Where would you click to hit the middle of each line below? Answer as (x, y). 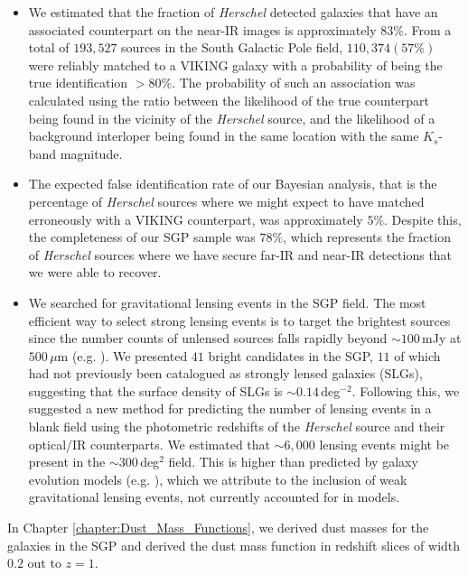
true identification (78, 83)
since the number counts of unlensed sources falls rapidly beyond (208, 338)
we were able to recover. (95, 272)
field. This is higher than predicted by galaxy (293, 462)
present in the (67, 462)
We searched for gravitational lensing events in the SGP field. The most (227, 302)
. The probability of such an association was (294, 83)
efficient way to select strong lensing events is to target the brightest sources (239, 320)
